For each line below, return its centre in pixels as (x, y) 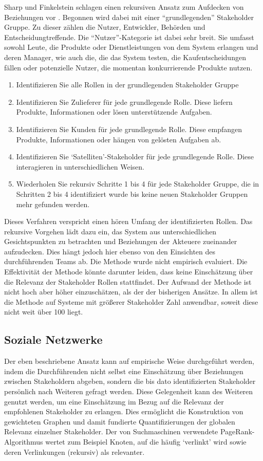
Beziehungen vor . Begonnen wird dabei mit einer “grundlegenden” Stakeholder (129, 17)
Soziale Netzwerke (53, 339)
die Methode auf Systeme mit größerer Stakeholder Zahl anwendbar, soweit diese (131, 301)
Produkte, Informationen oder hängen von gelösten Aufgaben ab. (119, 139)
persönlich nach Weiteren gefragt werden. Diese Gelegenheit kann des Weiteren (129, 391)
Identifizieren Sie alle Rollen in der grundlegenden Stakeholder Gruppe (127, 85)
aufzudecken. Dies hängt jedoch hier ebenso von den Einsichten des (110, 251)
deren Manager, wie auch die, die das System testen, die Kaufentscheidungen (125, 57)
